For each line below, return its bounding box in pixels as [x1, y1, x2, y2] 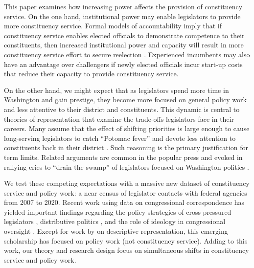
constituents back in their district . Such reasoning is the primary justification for [4, 142, 248, 153]
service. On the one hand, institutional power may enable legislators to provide [4, 11, 241, 21]
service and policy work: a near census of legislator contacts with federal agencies [4, 187, 247, 198]
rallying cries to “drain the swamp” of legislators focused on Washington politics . [4, 161, 249, 172]
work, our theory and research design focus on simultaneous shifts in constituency [4, 245, 249, 255]
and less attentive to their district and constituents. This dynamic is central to [4, 104, 240, 114]
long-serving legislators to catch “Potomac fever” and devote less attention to [4, 133, 236, 143]
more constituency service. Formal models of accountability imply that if [4, 21, 222, 31]
